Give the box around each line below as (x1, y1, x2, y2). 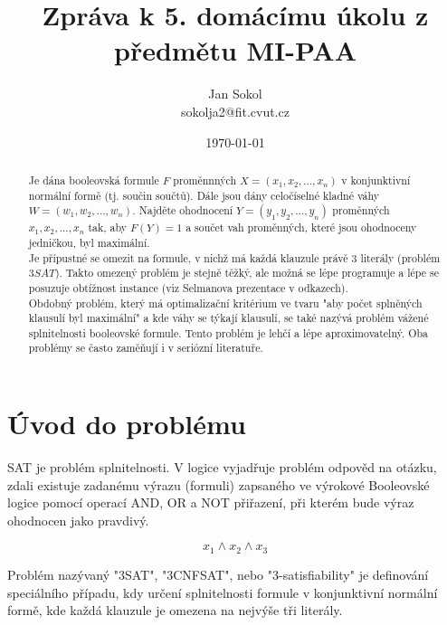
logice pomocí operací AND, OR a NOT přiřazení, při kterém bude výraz (7, 493, 414, 512)
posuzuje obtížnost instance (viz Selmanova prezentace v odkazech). (28, 279, 348, 295)
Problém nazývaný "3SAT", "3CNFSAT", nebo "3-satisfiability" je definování (7, 564, 429, 583)
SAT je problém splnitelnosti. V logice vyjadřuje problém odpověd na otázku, (7, 458, 437, 477)
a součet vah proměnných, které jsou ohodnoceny (185, 220, 417, 235)
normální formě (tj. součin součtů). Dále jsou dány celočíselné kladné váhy (28, 187, 380, 203)
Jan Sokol (208, 84, 262, 103)
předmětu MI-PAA (113, 32, 357, 69)
